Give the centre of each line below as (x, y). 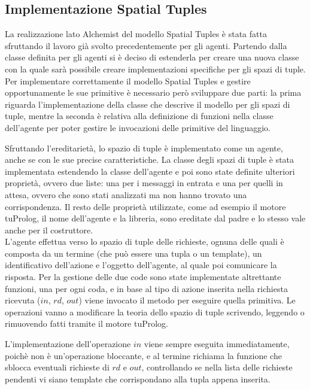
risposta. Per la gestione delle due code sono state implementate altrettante (143, 277)
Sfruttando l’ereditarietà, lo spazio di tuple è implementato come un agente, (144, 148)
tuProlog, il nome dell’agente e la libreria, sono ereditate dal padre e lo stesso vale (155, 218)
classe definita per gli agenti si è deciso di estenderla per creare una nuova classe (152, 57)
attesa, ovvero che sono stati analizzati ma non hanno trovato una (126, 194)
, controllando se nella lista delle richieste (217, 367)
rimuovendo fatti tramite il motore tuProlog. (86, 323)
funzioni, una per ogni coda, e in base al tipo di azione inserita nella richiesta (146, 288)
